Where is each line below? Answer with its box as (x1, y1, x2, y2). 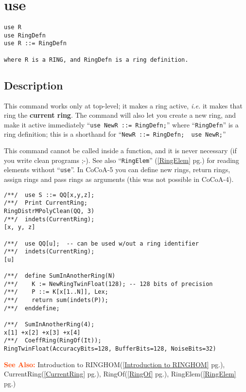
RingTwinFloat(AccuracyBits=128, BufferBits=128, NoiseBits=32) (4, 345, 216, 353)
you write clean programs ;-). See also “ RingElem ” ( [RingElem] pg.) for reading (4, 155, 239, 165)
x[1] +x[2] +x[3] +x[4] (4, 329, 81, 336)
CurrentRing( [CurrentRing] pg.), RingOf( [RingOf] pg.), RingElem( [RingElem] (4, 369, 236, 379)
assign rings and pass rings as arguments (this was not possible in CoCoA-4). (4, 174, 234, 184)
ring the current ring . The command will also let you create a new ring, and (4, 110, 236, 120)
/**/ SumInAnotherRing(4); (4, 321, 95, 328)
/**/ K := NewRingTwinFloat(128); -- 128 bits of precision (4, 280, 213, 287)
